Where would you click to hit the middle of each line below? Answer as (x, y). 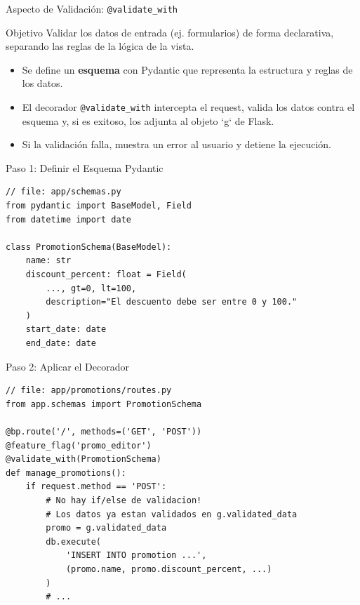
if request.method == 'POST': (96, 487)
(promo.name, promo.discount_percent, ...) (169, 569)
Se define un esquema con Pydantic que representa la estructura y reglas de (187, 69)
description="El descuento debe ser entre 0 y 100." (172, 302)
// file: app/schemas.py (64, 192)
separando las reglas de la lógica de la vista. (100, 46)
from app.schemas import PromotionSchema (104, 404)
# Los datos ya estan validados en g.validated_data (172, 514)
